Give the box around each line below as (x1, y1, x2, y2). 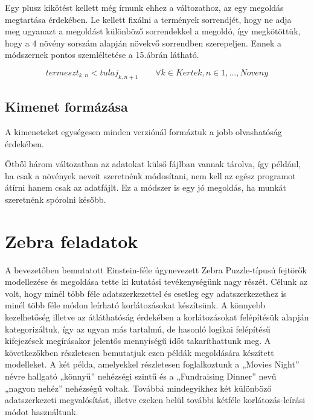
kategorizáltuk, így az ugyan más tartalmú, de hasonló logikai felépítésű (5, 322, 271, 335)
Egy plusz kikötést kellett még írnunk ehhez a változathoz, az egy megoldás (5, 1, 284, 13)
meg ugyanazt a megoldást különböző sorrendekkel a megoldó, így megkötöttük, (5, 25, 301, 37)
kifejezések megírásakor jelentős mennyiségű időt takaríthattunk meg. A (5, 334, 271, 347)
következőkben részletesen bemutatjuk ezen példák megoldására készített (5, 346, 274, 358)
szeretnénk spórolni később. (5, 192, 106, 205)
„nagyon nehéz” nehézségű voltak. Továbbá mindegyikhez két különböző (5, 381, 272, 394)
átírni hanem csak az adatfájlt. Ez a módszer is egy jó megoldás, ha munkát (5, 181, 287, 194)
